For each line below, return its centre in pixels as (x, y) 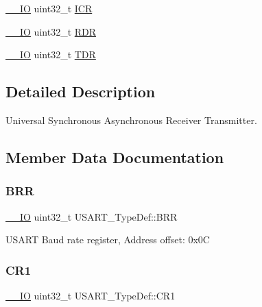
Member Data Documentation (115, 157)
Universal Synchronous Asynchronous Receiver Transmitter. (131, 120)
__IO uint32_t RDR (51, 31)
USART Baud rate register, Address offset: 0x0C (108, 240)
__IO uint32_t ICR (49, 8)
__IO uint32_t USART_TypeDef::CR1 (91, 295)
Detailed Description (81, 91)
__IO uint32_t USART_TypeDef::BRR (92, 216)
